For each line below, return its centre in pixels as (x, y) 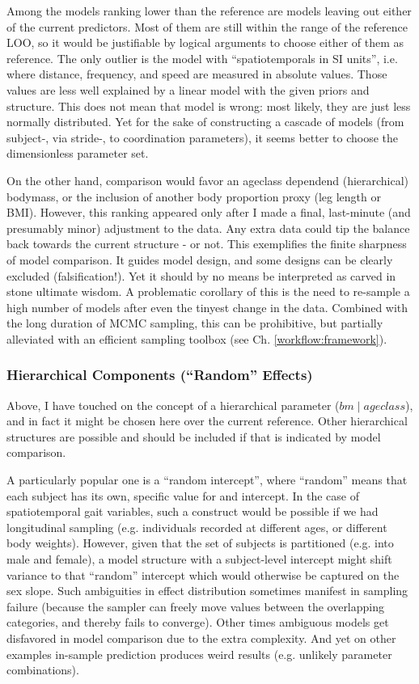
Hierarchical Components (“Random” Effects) (160, 375)
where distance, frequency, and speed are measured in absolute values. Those (197, 74)
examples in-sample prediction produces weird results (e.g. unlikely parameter (199, 654)
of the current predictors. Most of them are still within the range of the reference (207, 26)
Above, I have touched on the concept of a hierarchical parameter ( (173, 405)
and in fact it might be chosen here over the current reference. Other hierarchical (207, 421)
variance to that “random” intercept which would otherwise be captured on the (203, 574)
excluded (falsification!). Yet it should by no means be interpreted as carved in (201, 275)
